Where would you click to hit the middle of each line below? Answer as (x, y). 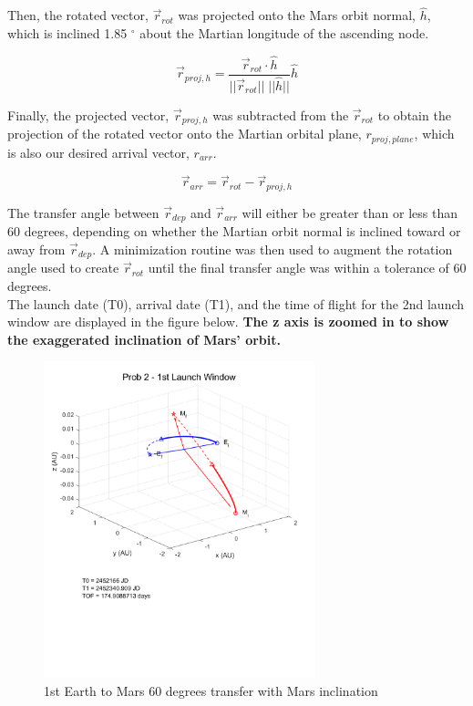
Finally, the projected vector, (88, 114)
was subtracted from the (281, 114)
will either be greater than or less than (350, 212)
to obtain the (414, 114)
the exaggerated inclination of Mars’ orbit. (144, 339)
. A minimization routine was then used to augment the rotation (272, 249)
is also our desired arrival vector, (98, 152)
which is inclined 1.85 (67, 32)
